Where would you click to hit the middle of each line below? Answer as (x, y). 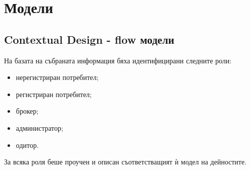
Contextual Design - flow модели (89, 39)
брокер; (27, 111)
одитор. (27, 145)
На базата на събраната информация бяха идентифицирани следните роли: (118, 60)
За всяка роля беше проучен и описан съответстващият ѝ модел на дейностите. (126, 162)
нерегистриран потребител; (57, 77)
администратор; (39, 127)
